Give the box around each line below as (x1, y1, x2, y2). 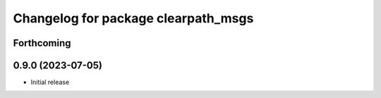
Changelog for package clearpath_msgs (13, 10, 254, 26)
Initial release (30, 78, 70, 87)
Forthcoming (13, 37, 71, 49)
